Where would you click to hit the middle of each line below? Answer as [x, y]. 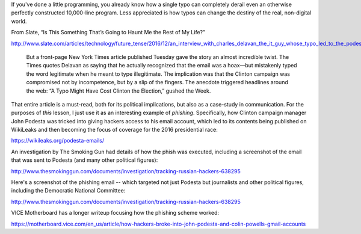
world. [19, 21]
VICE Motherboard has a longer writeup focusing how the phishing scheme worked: [115, 213]
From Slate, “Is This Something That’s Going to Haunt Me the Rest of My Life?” [108, 32]
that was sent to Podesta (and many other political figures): [85, 160]
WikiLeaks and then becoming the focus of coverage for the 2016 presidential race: [114, 130]
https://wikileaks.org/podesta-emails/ [58, 141]
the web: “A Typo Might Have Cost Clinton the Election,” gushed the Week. [119, 91]
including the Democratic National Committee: [68, 191]
